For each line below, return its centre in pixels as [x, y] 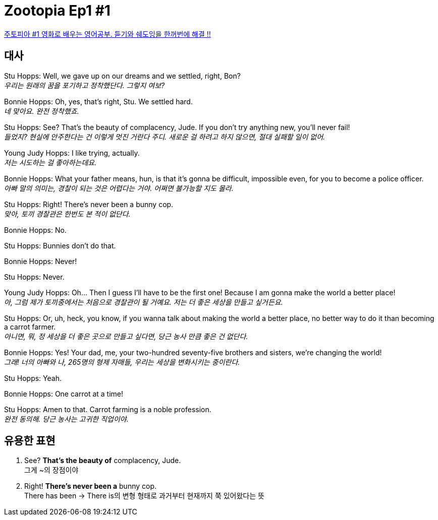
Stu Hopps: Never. [34, 277]
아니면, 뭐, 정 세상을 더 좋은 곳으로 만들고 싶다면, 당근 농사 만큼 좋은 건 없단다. [126, 336]
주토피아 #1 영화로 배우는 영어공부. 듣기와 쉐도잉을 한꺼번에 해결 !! [107, 34]
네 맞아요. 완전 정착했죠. [42, 111]
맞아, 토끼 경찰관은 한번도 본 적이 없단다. [67, 214]
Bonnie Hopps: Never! [41, 261]
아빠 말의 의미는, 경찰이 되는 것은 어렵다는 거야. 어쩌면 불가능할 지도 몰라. [119, 188]
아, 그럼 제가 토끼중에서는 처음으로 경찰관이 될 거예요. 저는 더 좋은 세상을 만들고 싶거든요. [144, 302]
